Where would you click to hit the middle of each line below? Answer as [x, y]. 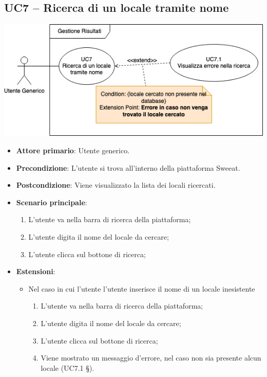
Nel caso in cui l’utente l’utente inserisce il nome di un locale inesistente [142, 288]
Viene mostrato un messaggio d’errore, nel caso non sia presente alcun [151, 358]
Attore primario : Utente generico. [73, 150]
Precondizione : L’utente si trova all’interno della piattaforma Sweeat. [128, 167]
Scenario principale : [52, 202]
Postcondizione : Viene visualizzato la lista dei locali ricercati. [116, 185]
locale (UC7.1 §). [68, 367]
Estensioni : [36, 271]
